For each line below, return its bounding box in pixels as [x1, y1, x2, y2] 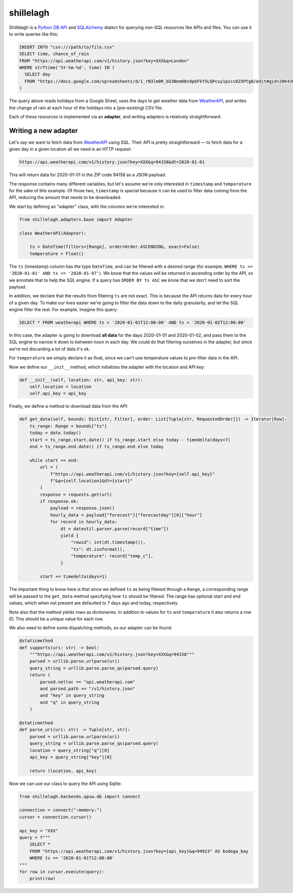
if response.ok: [40, 499, 79, 504]
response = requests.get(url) [40, 491, 112, 497]
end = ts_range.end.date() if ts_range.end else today [29, 444, 164, 449]
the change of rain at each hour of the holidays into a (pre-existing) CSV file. [9, 105, 163, 111]
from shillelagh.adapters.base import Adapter [19, 217, 133, 222]
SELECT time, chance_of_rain [19, 51, 89, 57]
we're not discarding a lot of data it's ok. [9, 346, 90, 352]
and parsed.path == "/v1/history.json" [40, 686, 135, 692]
